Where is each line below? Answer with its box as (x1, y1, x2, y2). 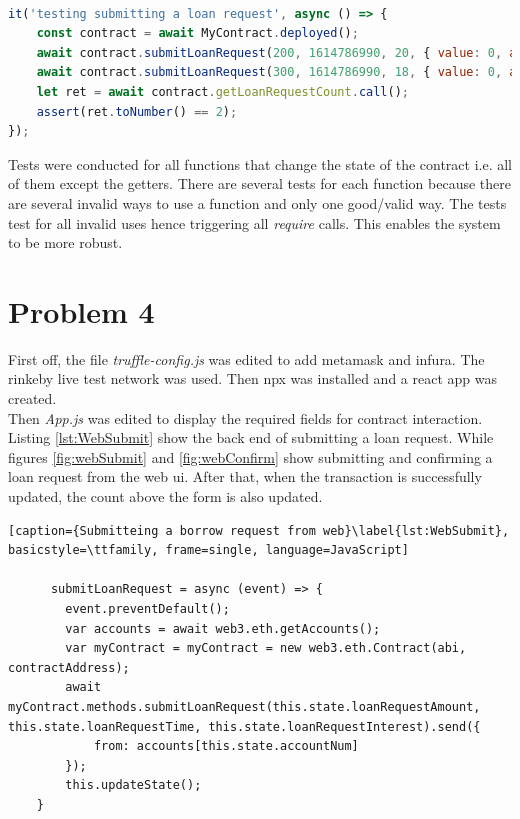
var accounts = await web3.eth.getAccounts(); (65, 621, 381, 636)
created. (8, 388, 57, 409)
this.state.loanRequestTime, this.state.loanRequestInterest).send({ (8, 719, 481, 734)
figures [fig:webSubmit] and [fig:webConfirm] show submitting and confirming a (8, 446, 493, 467)
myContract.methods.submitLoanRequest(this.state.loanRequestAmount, (8, 699, 481, 714)
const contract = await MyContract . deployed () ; (36, 26, 359, 41)
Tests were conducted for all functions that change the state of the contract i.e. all (8, 153, 512, 174)
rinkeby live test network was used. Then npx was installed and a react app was (8, 368, 497, 389)
